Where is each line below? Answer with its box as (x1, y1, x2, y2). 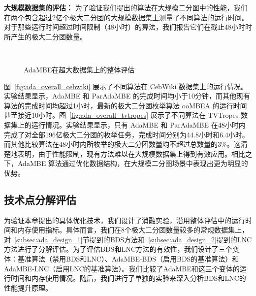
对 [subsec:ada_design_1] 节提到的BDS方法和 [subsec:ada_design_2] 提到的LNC (4, 234, 252, 244)
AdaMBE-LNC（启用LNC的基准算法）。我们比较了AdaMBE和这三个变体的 (4, 263, 240, 273)
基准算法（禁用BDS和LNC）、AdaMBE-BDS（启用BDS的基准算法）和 (17, 254, 239, 264)
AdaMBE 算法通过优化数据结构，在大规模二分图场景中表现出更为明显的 (17, 158, 248, 168)
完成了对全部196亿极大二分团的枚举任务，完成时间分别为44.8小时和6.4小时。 (4, 129, 249, 139)
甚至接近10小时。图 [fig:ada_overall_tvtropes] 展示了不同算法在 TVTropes (4, 110, 239, 120)
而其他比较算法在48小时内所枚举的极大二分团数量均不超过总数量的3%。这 (4, 139, 241, 149)
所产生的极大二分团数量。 (4, 31, 87, 41)
